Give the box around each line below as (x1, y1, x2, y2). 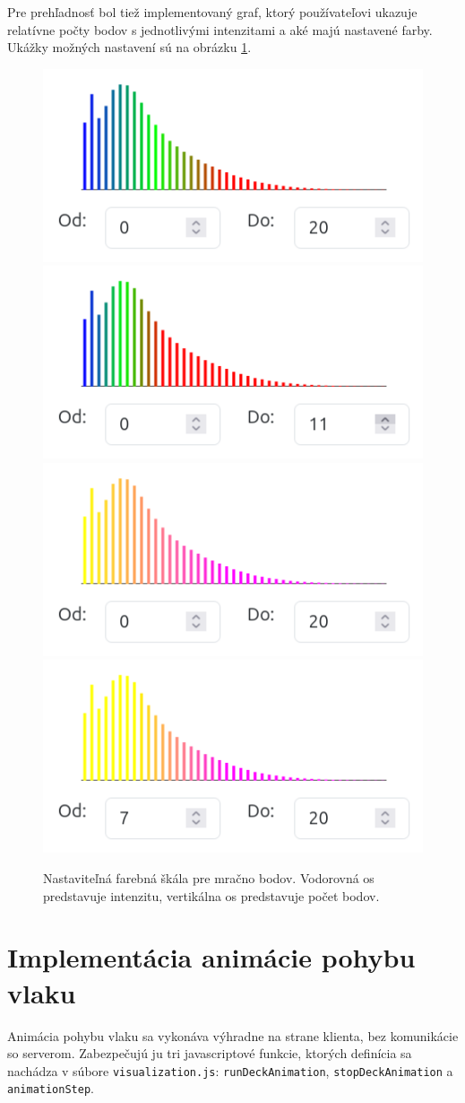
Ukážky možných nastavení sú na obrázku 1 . (7, 38, 252, 57)
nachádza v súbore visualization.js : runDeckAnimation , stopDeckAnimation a (7, 1061, 453, 1080)
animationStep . (7, 1079, 94, 1098)
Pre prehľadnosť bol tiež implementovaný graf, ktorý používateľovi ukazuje (7, 3, 418, 21)
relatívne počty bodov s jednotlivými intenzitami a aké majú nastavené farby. (7, 20, 433, 39)
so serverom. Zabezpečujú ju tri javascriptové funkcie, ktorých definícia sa (7, 1044, 412, 1063)
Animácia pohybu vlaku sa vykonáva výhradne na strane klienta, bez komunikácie (7, 1026, 459, 1045)
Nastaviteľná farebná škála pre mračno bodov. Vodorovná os (43, 869, 375, 888)
